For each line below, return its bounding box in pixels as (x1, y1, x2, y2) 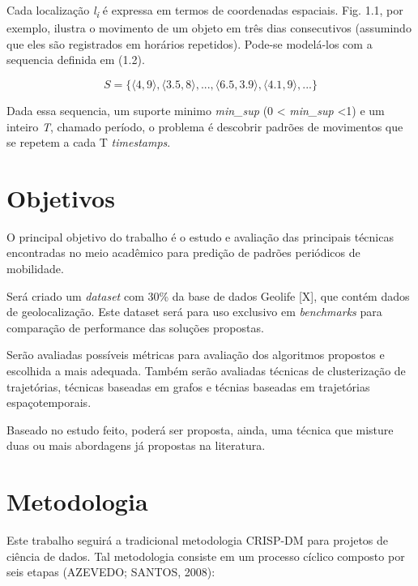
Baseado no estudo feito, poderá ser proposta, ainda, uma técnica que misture (6, 421, 394, 438)
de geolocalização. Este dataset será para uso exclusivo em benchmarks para (6, 303, 382, 320)
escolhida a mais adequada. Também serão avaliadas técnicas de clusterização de (6, 361, 406, 379)
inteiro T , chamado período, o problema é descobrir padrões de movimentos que (6, 118, 403, 135)
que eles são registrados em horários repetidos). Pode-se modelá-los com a (6, 35, 373, 52)
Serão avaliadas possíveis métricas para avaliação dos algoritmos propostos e (6, 346, 385, 363)
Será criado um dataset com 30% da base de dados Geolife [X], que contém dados (6, 287, 410, 304)
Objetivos (6, 181, 115, 214)
